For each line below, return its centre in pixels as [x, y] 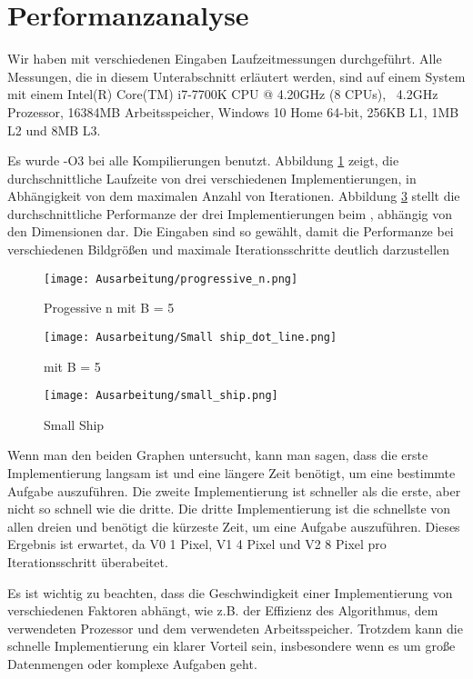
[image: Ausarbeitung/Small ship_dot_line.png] [191, 337]
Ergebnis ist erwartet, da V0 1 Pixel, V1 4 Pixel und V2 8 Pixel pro [197, 544]
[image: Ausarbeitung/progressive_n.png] [171, 279]
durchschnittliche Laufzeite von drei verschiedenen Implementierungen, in [212, 178]
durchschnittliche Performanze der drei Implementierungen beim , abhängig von [230, 213]
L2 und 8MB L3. [54, 130]
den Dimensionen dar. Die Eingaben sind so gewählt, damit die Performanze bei [231, 231]
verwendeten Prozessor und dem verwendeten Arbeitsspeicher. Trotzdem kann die [235, 628]
